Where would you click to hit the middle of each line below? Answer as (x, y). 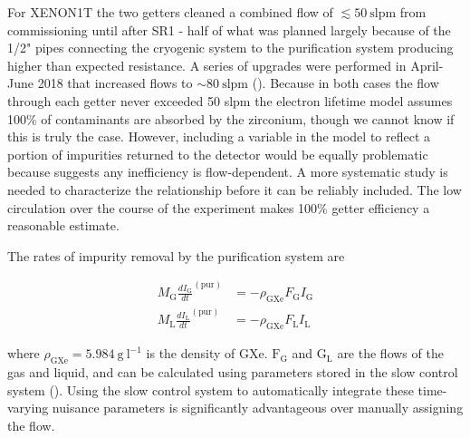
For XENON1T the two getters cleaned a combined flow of (170, 12)
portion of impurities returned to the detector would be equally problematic (218, 154)
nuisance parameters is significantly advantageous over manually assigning (258, 408)
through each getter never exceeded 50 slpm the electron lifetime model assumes (230, 100)
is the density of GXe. (207, 353)
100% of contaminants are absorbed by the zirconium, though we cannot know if (231, 118)
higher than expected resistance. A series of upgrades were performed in (207, 65)
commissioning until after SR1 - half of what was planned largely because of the (229, 29)
